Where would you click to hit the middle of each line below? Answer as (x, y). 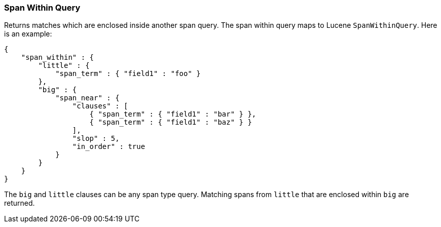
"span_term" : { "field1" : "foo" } (128, 74)
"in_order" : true (109, 147)
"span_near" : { (87, 98)
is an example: (28, 34)
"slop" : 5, (96, 139)
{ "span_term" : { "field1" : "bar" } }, (173, 114)
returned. (20, 203)
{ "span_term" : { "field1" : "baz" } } (171, 122)
